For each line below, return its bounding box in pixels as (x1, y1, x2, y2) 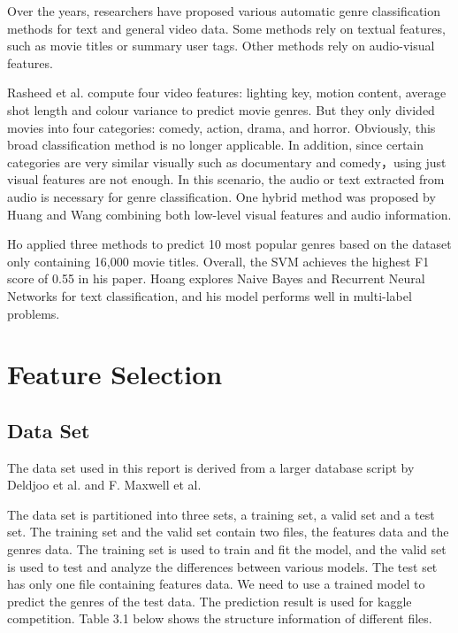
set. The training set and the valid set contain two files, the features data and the (7, 522, 449, 541)
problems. (7, 304, 60, 322)
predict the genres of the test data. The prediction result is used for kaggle (7, 591, 412, 610)
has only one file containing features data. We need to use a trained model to (7, 575, 425, 593)
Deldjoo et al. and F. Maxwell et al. (7, 475, 202, 494)
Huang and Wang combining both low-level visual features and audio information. (7, 205, 452, 223)
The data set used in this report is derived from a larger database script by (7, 458, 415, 476)
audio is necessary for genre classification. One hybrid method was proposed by (7, 187, 436, 205)
